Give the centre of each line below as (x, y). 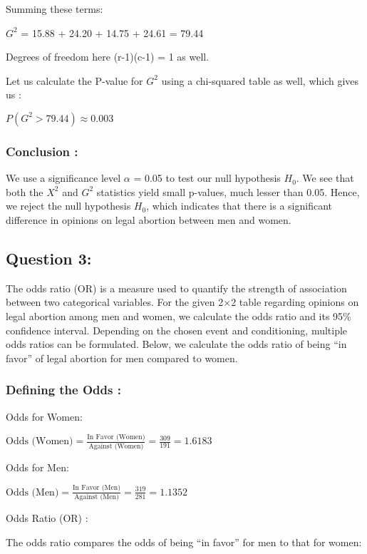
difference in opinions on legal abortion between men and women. (149, 219)
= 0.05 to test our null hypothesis (207, 178)
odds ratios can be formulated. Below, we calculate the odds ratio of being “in (176, 344)
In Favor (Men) (97, 488)
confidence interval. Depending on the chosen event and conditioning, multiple (177, 330)
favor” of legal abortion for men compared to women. (122, 358)
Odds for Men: (37, 467)
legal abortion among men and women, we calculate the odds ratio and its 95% (179, 316)
